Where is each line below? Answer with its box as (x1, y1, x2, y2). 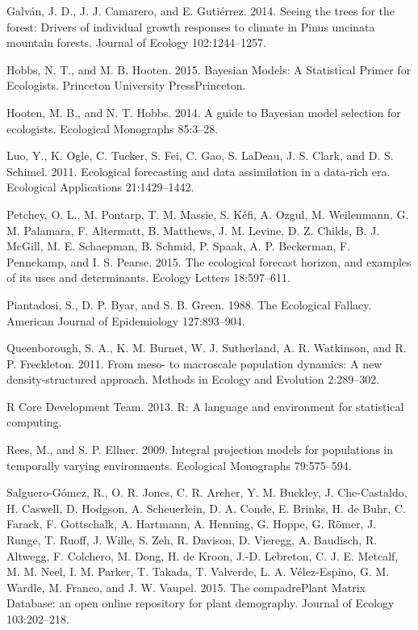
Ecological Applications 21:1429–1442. (6, 178, 194, 195)
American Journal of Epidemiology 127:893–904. (6, 312, 245, 329)
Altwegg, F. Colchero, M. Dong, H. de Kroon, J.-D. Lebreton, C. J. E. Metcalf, (6, 547, 399, 564)
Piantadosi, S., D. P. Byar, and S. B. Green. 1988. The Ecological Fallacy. (6, 296, 372, 313)
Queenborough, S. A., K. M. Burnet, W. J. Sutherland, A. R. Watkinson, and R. (6, 339, 407, 356)
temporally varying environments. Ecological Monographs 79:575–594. (6, 456, 352, 473)
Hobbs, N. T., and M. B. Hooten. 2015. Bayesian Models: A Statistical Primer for (6, 61, 412, 78)
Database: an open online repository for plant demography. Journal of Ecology (6, 594, 395, 611)
